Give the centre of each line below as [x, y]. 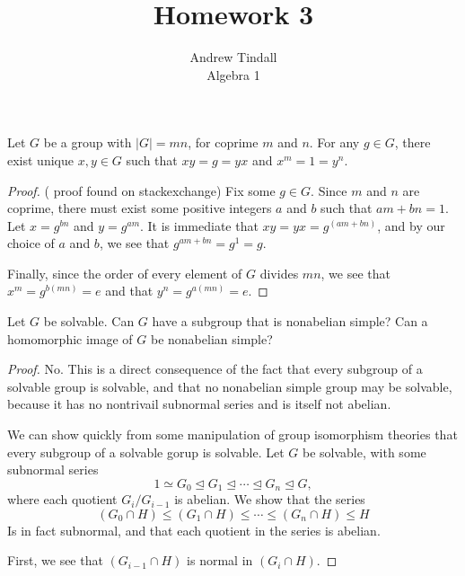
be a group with [88, 142]
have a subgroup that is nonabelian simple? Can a [290, 321]
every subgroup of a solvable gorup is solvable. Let [146, 452]
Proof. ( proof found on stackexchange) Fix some [141, 190]
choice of [31, 243]
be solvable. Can [89, 321]
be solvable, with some [364, 452]
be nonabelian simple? [211, 338]
